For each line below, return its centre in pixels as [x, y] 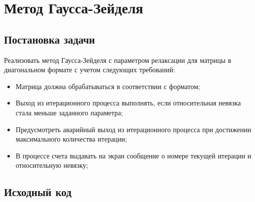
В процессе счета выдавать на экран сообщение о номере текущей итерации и [133, 155]
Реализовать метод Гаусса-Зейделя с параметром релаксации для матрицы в [118, 60]
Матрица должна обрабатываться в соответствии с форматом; [108, 86]
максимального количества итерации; [71, 139]
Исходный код [38, 192]
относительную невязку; [52, 165]
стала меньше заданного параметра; [69, 112]
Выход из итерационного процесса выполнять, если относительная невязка [128, 103]
